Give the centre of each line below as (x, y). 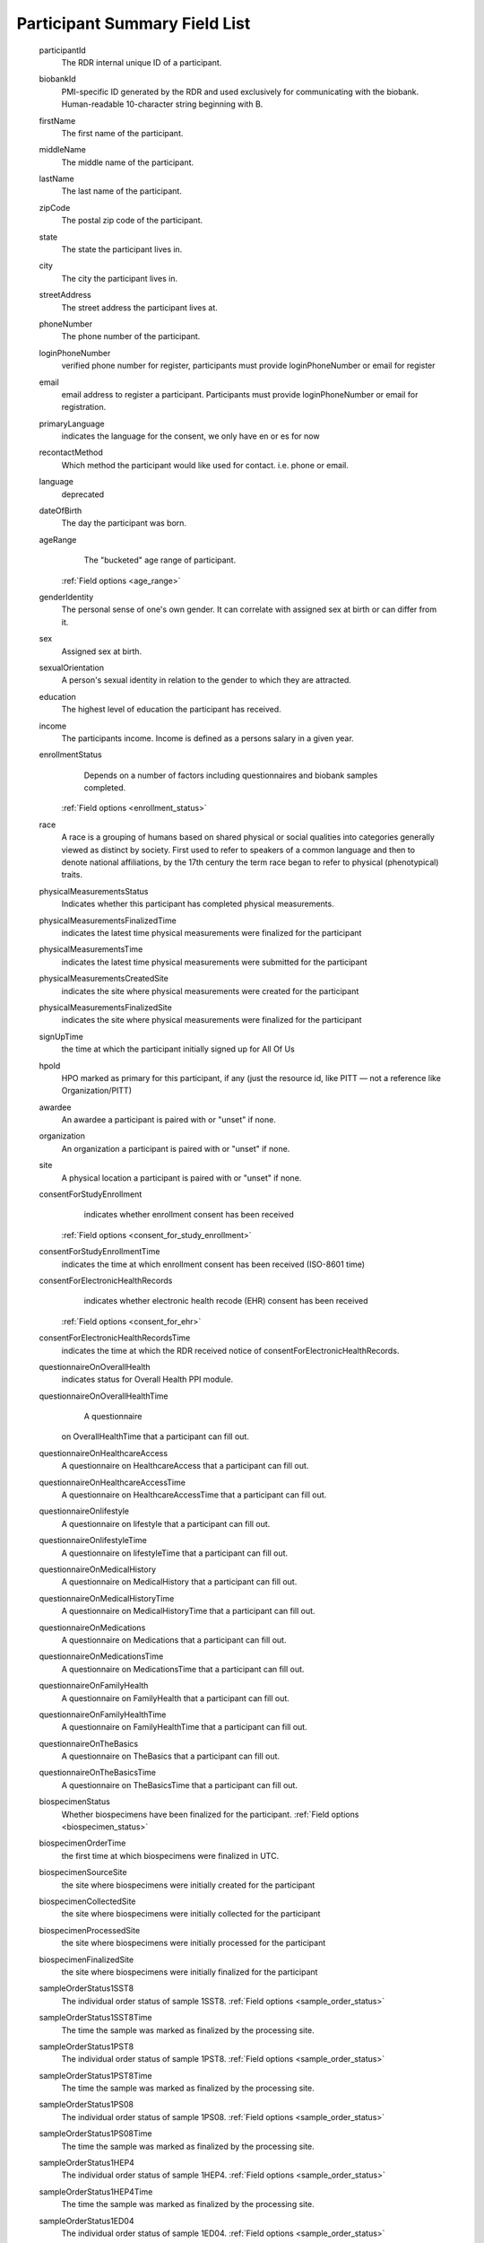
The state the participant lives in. (122, 249)
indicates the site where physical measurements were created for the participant (210, 991)
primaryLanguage (72, 423)
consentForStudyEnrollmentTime (99, 1252)
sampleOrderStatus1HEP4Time (96, 2191)
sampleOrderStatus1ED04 (86, 2221)
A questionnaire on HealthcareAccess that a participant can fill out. (185, 1466)
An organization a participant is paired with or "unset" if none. (176, 1148)
